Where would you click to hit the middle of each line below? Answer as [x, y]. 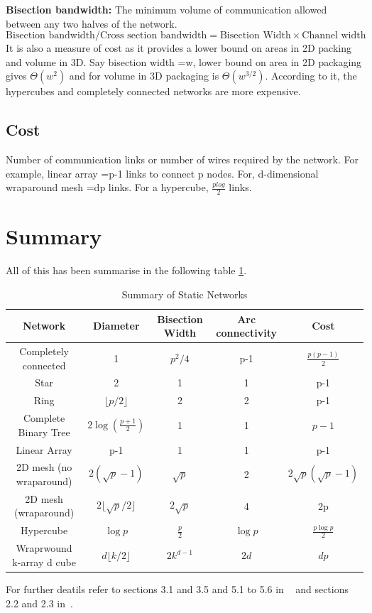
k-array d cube [44, 562]
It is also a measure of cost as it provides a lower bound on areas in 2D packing [179, 48]
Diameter [116, 326]
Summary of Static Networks [185, 294]
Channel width [334, 36]
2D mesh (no [44, 467]
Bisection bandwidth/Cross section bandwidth [106, 36]
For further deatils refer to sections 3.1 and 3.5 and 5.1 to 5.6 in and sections [177, 588]
